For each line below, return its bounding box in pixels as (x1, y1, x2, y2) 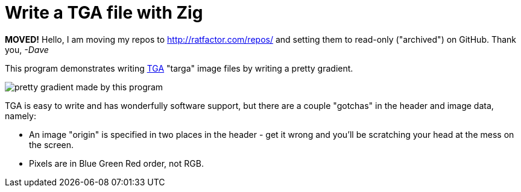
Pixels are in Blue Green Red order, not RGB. (29, 158, 204, 169)
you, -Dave (5, 44, 49, 55)
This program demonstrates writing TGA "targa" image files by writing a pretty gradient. (5, 63, 353, 73)
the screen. (29, 139, 74, 150)
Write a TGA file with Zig (5, 2, 203, 23)
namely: (5, 110, 36, 121)
